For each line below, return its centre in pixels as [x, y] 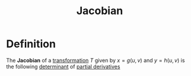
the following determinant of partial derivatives [63, 67]
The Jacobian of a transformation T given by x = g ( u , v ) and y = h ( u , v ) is [95, 60]
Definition [31, 44]
